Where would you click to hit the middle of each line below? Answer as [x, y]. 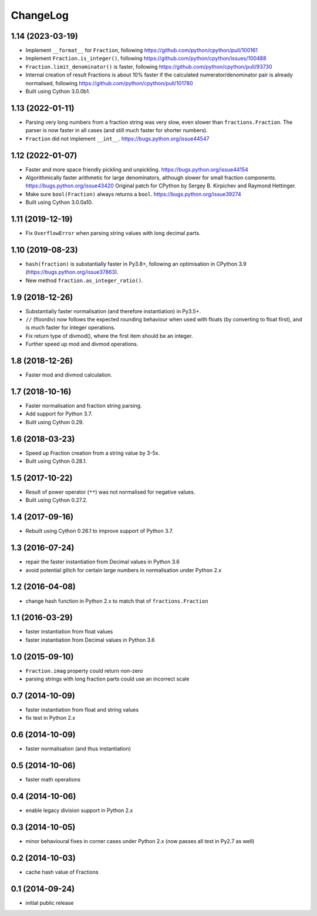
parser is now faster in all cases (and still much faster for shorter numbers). [117, 130]
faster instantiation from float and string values [82, 710]
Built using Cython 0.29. [55, 422]
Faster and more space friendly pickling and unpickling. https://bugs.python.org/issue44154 [137, 169]
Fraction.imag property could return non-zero [84, 670]
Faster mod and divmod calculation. [69, 375]
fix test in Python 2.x [50, 718]
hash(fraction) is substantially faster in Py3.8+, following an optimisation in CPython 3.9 [136, 264]
